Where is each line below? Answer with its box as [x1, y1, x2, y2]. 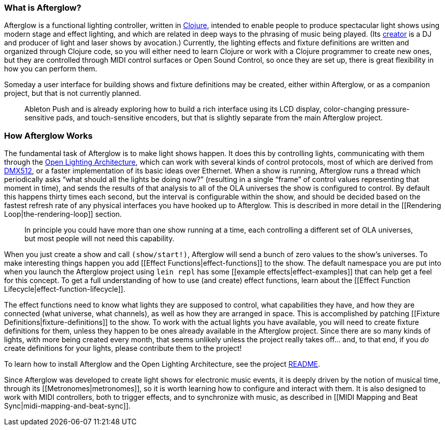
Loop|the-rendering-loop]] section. [4, 210, 122, 219]
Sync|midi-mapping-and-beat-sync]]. [4, 401, 131, 411]
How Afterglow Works [4, 130, 93, 141]
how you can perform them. [4, 64, 97, 73]
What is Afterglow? [4, 3, 82, 13]
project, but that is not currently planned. [4, 89, 141, 98]
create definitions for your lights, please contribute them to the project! [4, 344, 242, 353]
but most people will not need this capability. [24, 234, 175, 243]
